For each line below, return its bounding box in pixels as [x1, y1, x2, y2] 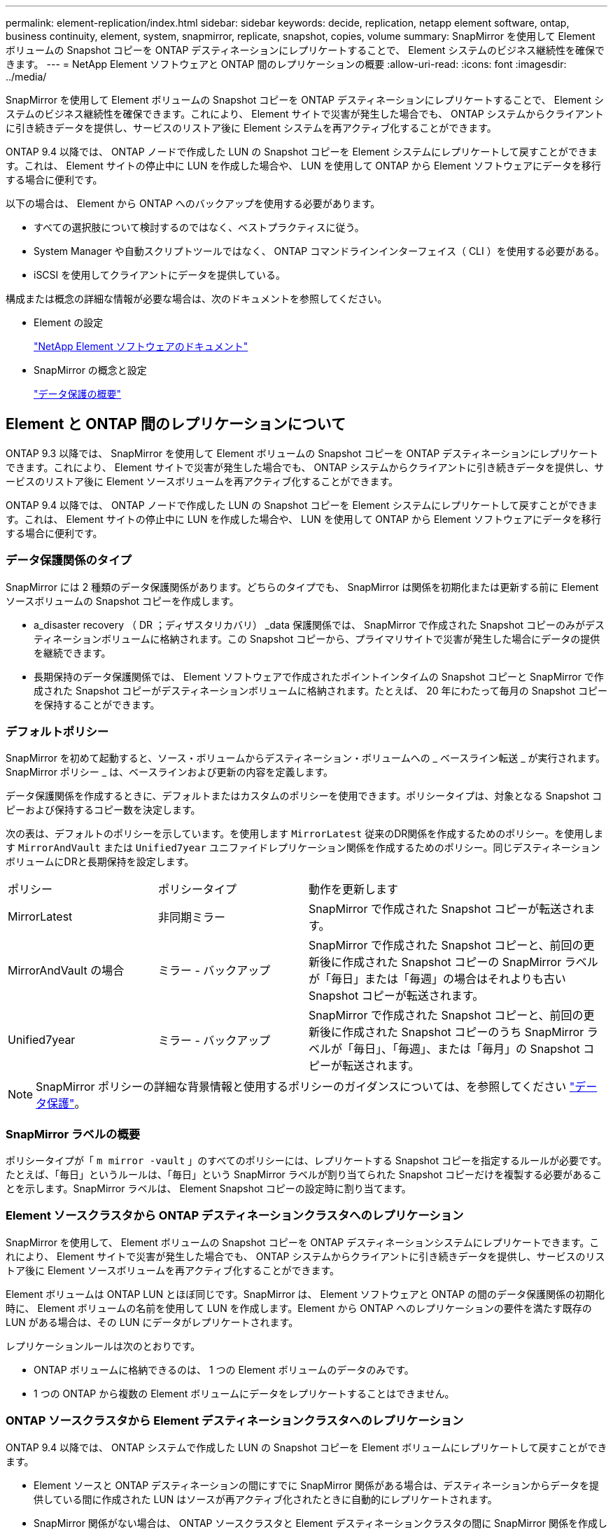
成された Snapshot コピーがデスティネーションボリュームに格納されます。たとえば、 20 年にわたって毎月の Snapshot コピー [34, 684, 608, 697]
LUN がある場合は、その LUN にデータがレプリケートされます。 [6, 1315, 299, 1328]
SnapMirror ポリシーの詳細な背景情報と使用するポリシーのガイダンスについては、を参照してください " [36, 1080, 575, 1094]
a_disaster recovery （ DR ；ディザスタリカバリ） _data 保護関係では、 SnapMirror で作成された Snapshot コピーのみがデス [34, 618, 605, 631]
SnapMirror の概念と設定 [34, 364, 147, 376]
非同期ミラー [158, 910, 226, 925]
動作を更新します [309, 882, 399, 897]
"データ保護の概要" [34, 388, 122, 400]
